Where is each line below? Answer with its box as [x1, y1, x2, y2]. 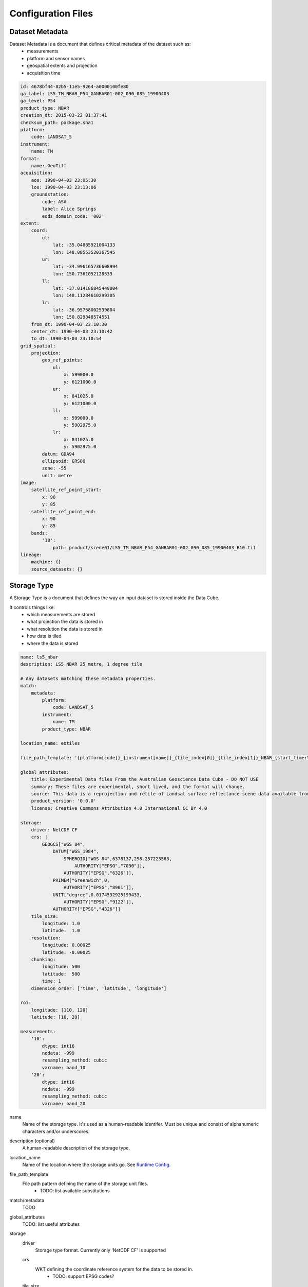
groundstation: [31, 192, 69, 198]
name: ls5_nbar [20, 654, 59, 660]
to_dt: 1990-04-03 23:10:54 [31, 336, 102, 342]
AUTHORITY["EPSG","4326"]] [52, 906, 121, 912]
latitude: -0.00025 [42, 949, 91, 955]
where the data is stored [27, 640, 79, 646]
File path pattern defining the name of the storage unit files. [22, 1180, 148, 1187]
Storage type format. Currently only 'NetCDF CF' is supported [35, 1247, 166, 1254]
